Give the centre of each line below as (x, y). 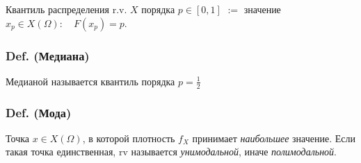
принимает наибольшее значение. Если (274, 138)
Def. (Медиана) (48, 55)
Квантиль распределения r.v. (66, 9)
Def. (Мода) (39, 112)
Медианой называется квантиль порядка (90, 81)
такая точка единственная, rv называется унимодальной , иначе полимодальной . (171, 152)
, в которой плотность (129, 138)
